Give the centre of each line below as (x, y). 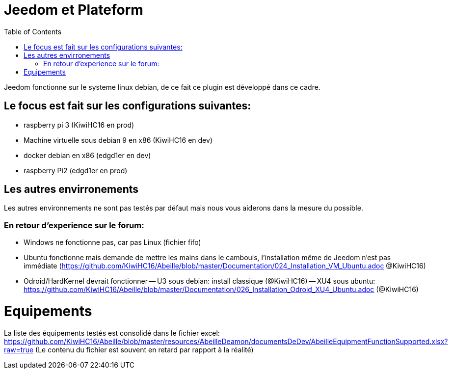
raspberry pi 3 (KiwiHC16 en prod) (79, 125)
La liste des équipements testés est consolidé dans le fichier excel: (112, 333)
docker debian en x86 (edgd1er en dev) (87, 155)
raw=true (19, 349)
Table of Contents (33, 31)
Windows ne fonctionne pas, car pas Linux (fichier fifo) (112, 242)
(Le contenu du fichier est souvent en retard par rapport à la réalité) (145, 349)
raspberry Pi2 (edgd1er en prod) (76, 170)
